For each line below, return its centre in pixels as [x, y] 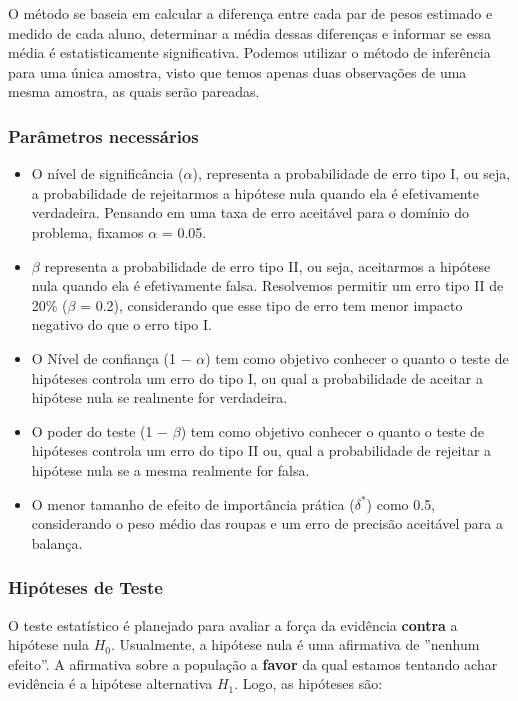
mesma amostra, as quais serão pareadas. [134, 91]
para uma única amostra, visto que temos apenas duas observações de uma [237, 71]
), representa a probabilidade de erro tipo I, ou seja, [351, 173]
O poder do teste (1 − [100, 430]
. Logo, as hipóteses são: [308, 683]
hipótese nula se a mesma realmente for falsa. [170, 469]
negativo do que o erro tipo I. [121, 324]
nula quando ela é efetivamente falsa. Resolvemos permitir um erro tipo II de [267, 285]
